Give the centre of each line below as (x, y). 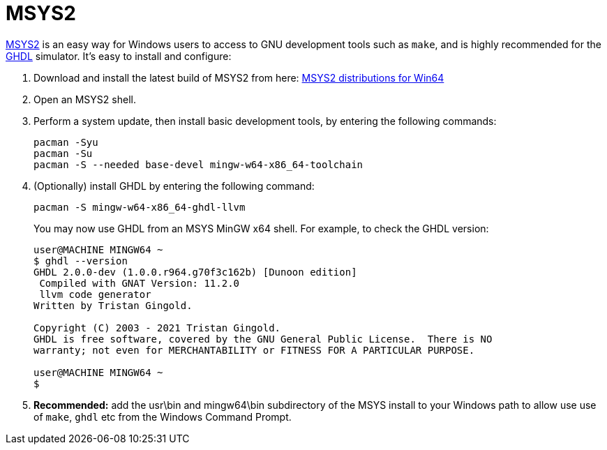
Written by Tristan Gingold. (113, 305)
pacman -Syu (66, 142)
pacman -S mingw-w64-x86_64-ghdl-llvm (140, 207)
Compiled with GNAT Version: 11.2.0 (140, 283)
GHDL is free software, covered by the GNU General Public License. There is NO (263, 339)
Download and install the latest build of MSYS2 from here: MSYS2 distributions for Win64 (239, 77)
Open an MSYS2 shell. (85, 99)
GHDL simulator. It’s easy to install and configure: (119, 56)
